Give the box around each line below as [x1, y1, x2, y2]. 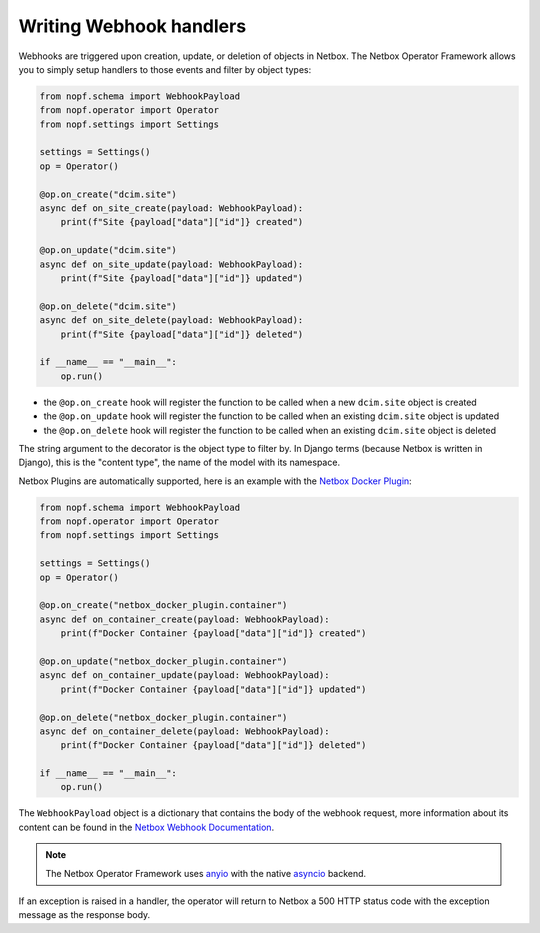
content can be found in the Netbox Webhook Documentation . [18, 821, 275, 833]
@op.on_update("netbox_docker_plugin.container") [39, 655, 288, 667]
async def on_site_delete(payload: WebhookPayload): [39, 315, 304, 326]
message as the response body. [18, 909, 151, 921]
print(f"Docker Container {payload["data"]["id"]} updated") [60, 683, 367, 695]
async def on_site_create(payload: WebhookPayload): [39, 203, 304, 214]
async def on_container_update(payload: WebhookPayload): [39, 670, 330, 681]
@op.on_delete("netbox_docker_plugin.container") [39, 711, 288, 723]
